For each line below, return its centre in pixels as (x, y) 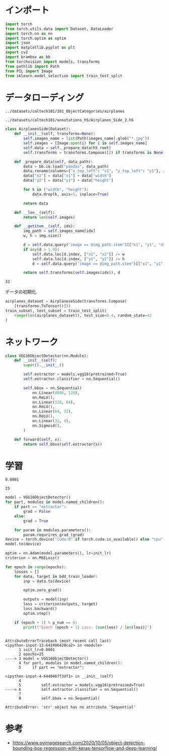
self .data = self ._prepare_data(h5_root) (67, 148)
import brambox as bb (28, 57)
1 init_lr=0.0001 (37, 649)
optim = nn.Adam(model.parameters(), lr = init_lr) (58, 553)
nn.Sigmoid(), (47, 425)
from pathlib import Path (32, 66)
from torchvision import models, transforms (53, 62)
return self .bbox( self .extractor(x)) (63, 444)
